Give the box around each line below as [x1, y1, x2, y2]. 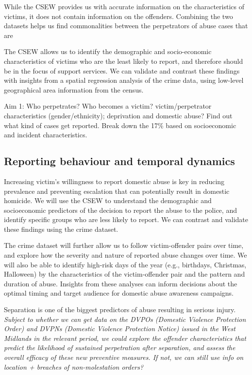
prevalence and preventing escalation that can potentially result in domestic [4, 186, 230, 196]
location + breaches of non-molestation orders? [4, 361, 144, 372]
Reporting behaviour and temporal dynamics [4, 153, 235, 169]
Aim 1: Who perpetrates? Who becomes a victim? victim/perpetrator [4, 101, 212, 111]
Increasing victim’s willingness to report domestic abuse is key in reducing [4, 176, 225, 186]
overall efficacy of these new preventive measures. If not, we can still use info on [4, 352, 244, 362]
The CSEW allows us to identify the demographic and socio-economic [4, 46, 212, 56]
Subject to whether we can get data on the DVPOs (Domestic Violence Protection [4, 314, 246, 324]
